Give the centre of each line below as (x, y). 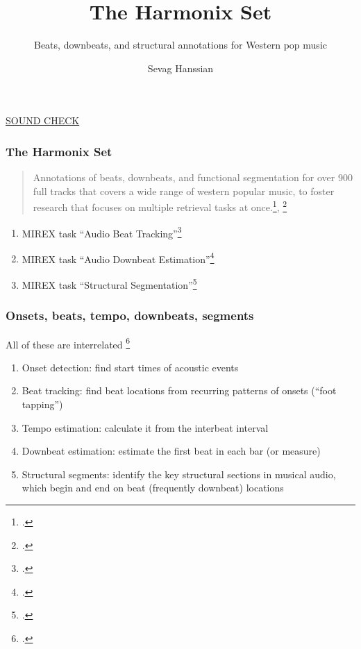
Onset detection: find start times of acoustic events (130, 367)
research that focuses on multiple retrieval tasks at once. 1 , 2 (160, 206)
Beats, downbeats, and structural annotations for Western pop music (180, 45)
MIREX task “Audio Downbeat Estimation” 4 (118, 258)
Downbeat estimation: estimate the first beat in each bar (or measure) (171, 451)
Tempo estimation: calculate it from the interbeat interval (145, 427)
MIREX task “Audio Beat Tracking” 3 (102, 232)
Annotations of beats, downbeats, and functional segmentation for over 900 (193, 177)
